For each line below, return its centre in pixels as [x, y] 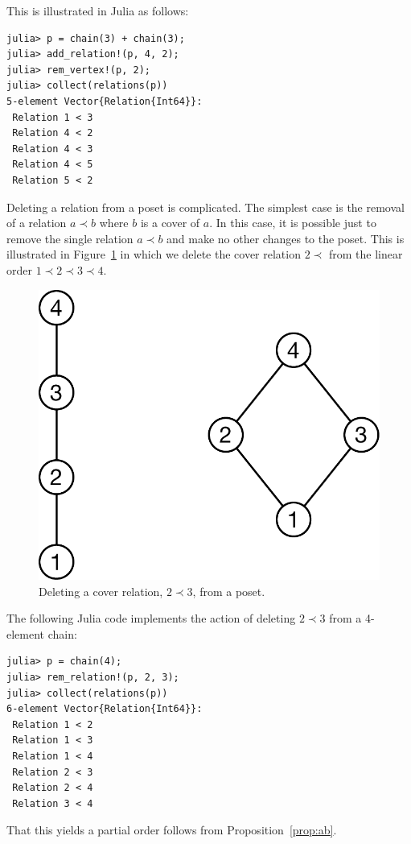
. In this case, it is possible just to [293, 223]
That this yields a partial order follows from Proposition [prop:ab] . [172, 830]
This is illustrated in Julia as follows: [98, 10]
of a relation [37, 223]
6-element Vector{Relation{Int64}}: [105, 709]
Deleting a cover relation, [101, 591]
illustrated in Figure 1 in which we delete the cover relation [154, 254]
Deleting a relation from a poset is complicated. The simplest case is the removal [205, 207]
